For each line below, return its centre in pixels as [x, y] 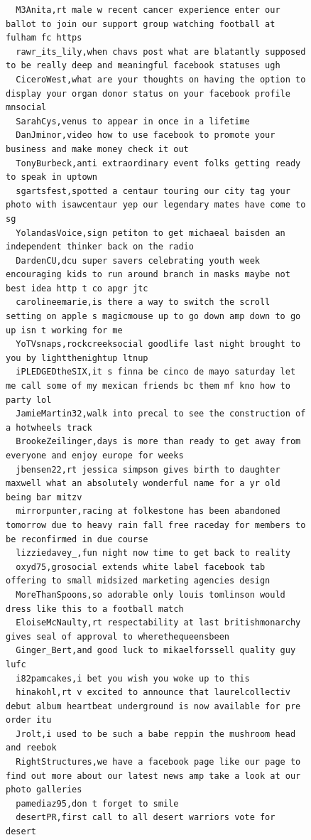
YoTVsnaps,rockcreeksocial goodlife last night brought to [158, 344]
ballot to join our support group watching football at [141, 24]
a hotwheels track [49, 427]
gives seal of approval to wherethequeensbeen [118, 636]
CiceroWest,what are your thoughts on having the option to [161, 79]
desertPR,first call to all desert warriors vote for [146, 818]
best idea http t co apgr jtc [77, 288]
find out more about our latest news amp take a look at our [153, 776]
